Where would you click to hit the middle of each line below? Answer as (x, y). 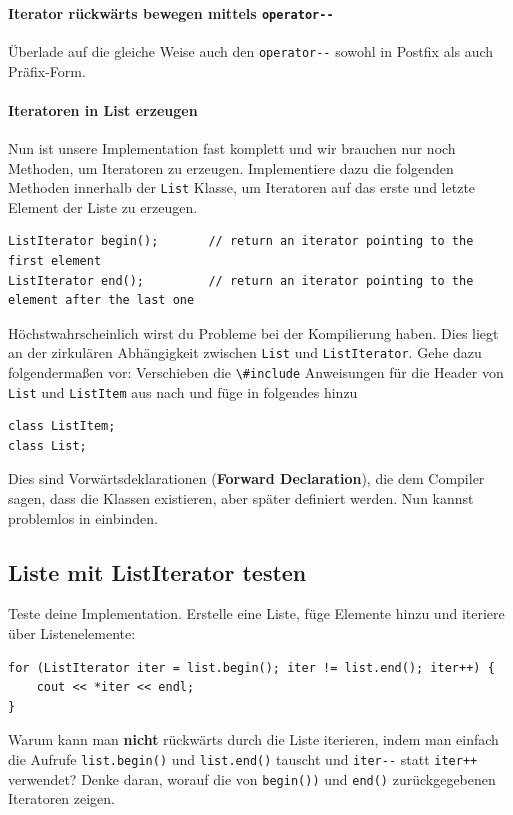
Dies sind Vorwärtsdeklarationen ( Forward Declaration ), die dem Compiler (246, 478)
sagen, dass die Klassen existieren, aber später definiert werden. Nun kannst (241, 498)
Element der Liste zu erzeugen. (103, 206)
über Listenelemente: (72, 633)
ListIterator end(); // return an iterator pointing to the (241, 280)
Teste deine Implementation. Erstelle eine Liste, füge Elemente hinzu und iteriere (256, 613)
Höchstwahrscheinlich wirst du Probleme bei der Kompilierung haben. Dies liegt (253, 332)
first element (55, 260)
